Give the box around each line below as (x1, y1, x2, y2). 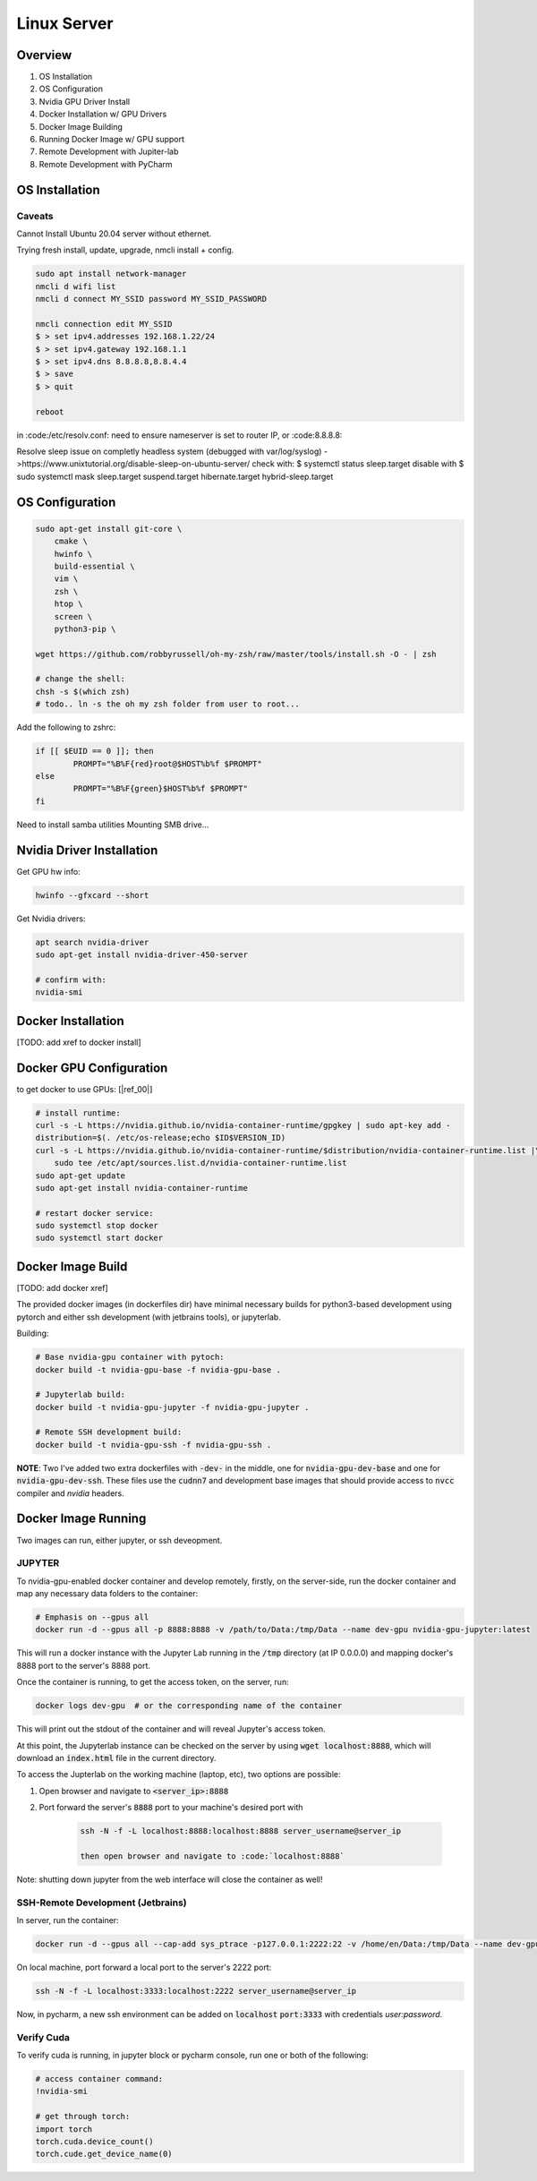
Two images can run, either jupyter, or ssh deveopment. (16, 1535, 223, 1545)
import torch (35, 2124, 93, 2134)
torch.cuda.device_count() (35, 2136, 154, 2147)
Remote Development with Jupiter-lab (38, 146, 179, 157)
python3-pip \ (54, 623, 116, 634)
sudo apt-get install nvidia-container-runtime (35, 1183, 248, 1193)
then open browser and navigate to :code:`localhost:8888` (80, 1851, 345, 1861)
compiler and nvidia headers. (16, 1487, 124, 1499)
